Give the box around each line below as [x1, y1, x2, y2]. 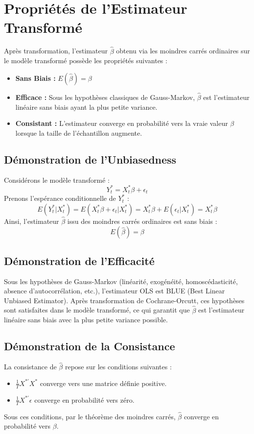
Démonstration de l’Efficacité [4, 253, 155, 268]
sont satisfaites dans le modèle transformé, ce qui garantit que [4, 305, 190, 315]
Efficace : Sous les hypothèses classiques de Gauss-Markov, [15, 92, 195, 102]
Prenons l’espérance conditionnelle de [4, 193, 116, 203]
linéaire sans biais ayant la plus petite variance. [15, 101, 158, 112]
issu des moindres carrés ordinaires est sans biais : [67, 216, 217, 226]
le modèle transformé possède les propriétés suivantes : [4, 55, 167, 66]
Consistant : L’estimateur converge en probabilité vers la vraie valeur [15, 118, 228, 128]
